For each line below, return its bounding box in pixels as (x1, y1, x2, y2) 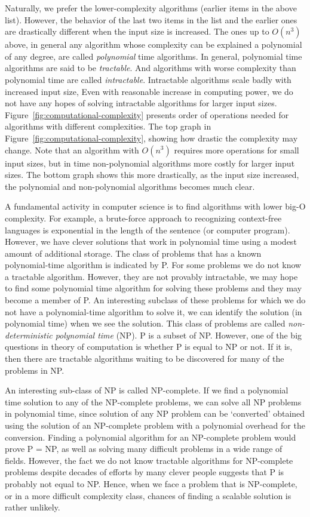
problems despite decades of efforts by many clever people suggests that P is (5, 466, 284, 478)
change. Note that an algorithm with (5, 143, 139, 156)
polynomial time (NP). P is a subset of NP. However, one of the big (55, 328, 302, 341)
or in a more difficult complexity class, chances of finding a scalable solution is (5, 489, 291, 501)
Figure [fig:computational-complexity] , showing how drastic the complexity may (5, 131, 298, 144)
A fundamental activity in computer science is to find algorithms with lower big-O (5, 200, 306, 213)
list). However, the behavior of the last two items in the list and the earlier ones (5, 13, 297, 26)
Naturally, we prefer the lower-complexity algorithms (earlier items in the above (5, 2, 297, 14)
